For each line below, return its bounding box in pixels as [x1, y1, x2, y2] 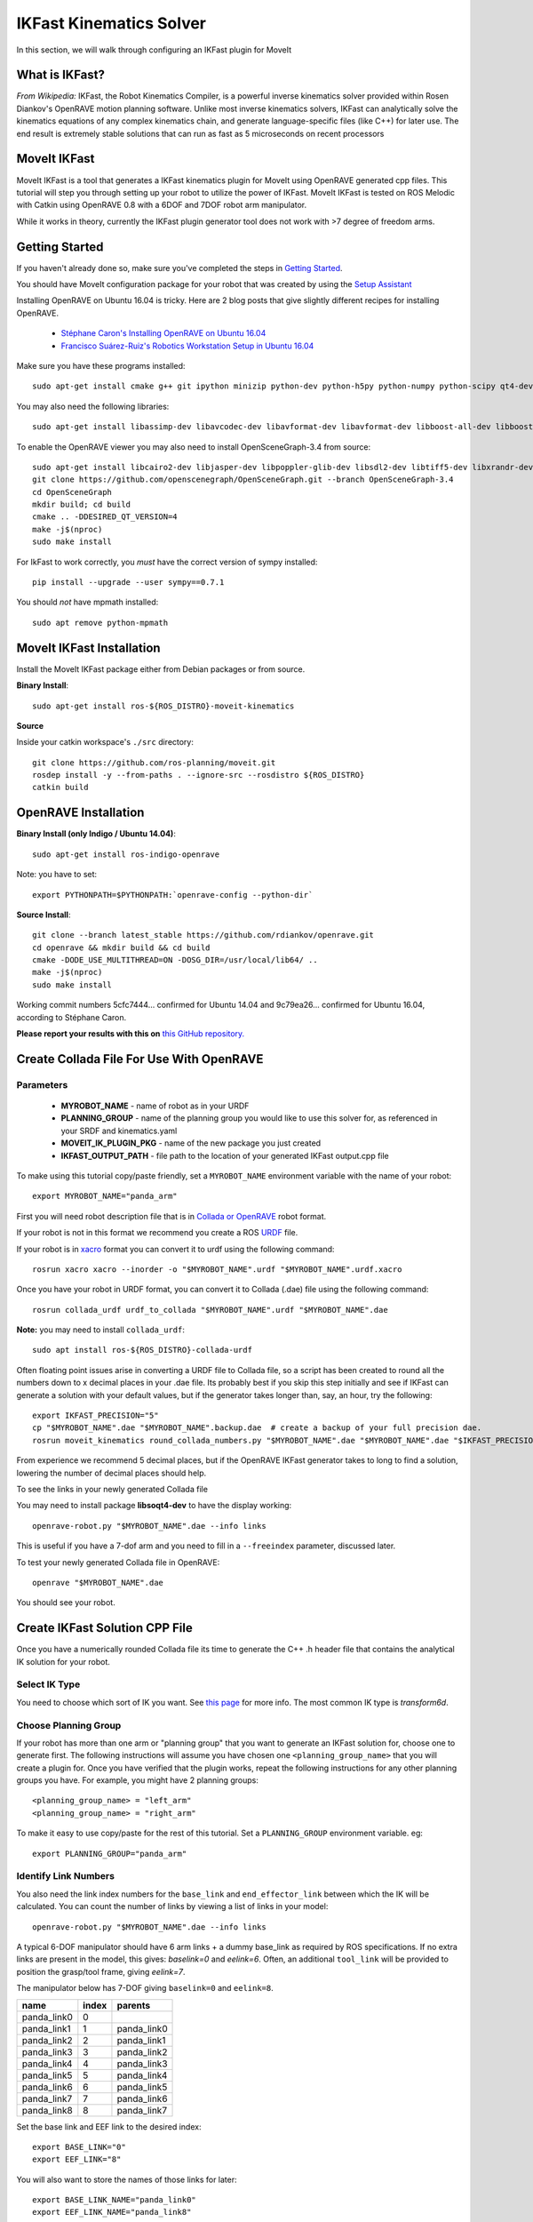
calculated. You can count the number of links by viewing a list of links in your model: [16, 1901, 329, 1912]
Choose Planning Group [16, 1719, 122, 1731]
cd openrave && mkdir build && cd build [32, 942, 211, 953]
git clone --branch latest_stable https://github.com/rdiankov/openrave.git [32, 930, 375, 940]
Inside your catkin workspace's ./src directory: [16, 737, 195, 747]
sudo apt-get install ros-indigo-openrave [32, 849, 220, 859]
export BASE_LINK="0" [32, 2142, 126, 2152]
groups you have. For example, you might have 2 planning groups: [16, 1775, 259, 1786]
